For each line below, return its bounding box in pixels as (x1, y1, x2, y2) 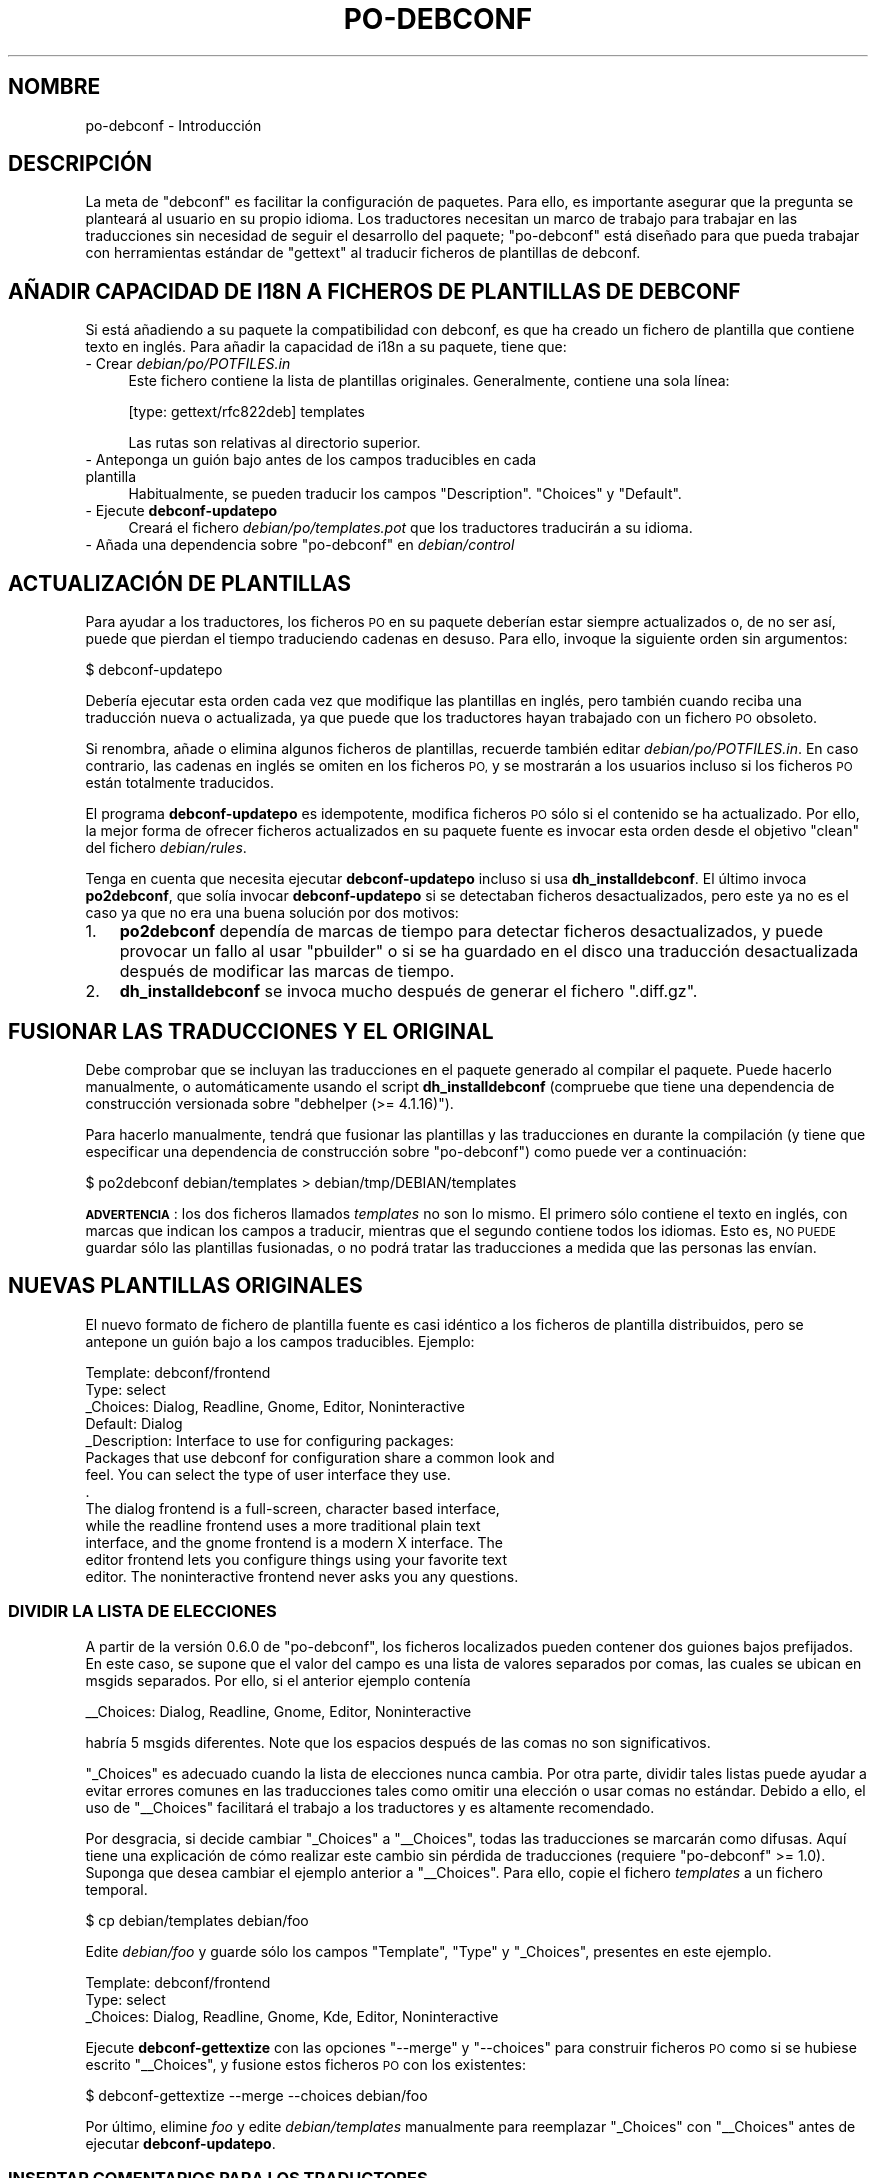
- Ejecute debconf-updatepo (85, 502, 278, 520)
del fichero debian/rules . (85, 839, 247, 857)
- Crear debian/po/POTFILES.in (85, 355, 291, 373)
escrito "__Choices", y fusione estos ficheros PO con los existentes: (85, 2055, 526, 2073)
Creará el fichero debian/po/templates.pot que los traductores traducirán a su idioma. (128, 519, 693, 537)
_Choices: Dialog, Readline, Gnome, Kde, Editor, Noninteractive (85, 2007, 499, 2025)
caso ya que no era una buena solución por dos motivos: (85, 904, 459, 922)
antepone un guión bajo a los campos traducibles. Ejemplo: (85, 1332, 475, 1350)
